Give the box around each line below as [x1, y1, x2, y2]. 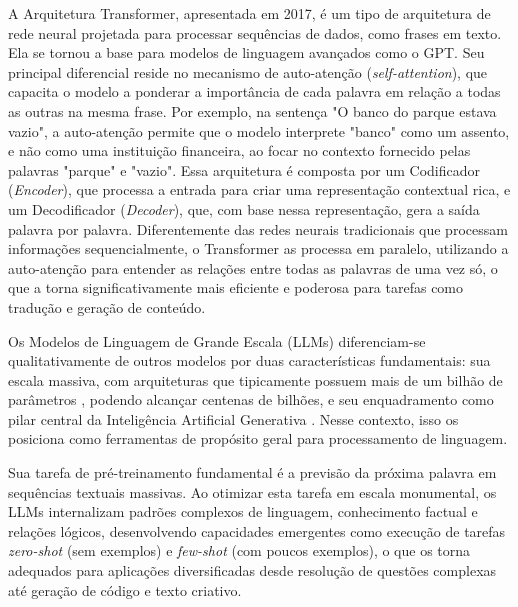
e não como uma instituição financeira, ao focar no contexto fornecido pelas [8, 140, 471, 161]
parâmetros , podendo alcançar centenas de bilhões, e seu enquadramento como [8, 389, 494, 410]
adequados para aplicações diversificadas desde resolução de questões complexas [8, 560, 497, 581]
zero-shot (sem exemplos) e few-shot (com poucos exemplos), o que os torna [8, 540, 471, 561]
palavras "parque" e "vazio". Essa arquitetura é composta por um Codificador [8, 159, 481, 180]
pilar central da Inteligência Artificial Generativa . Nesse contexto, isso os [8, 408, 459, 429]
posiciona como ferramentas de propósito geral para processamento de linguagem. [8, 428, 508, 449]
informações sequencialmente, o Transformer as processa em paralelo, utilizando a [8, 238, 509, 259]
